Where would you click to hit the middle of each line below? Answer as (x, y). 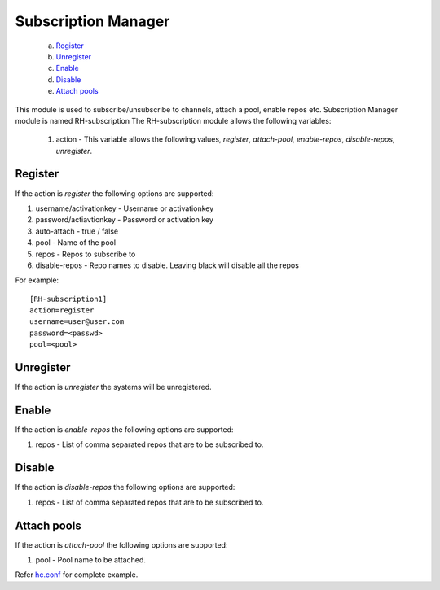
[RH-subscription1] (68, 299)
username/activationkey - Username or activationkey (125, 208)
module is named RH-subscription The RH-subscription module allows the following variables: (173, 120)
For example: (37, 280)
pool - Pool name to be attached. (90, 560)
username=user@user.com (77, 322)
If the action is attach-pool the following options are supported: (121, 544)
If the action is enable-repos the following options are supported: (124, 430)
